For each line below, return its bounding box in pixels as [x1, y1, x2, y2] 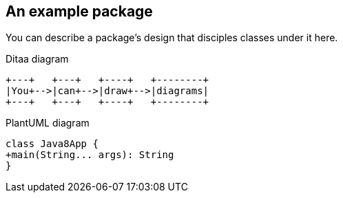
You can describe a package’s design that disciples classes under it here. [6, 32, 338, 44]
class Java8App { [6, 138, 98, 150]
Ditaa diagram [6, 53, 69, 65]
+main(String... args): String [6, 149, 174, 161]
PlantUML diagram [6, 117, 90, 129]
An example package [6, 3, 153, 20]
